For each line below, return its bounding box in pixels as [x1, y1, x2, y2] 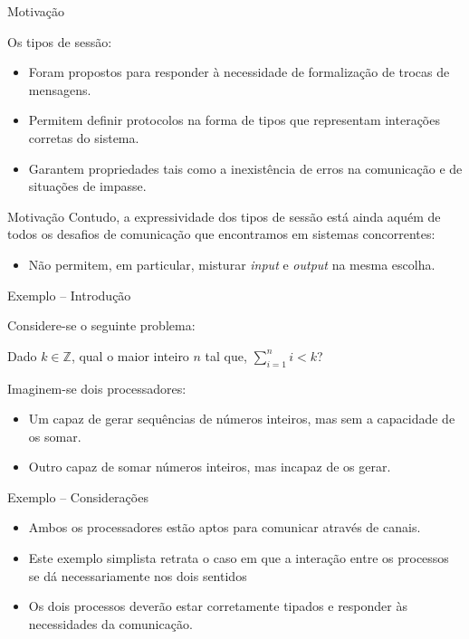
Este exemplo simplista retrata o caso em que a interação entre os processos [28, 548, 449, 567]
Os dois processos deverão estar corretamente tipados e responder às [28, 596, 407, 615]
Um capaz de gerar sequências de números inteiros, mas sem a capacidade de [28, 409, 455, 428]
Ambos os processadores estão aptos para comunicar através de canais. [28, 518, 421, 537]
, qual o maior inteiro [71, 346, 189, 365]
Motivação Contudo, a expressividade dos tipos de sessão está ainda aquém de [7, 206, 441, 225]
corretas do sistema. [28, 128, 139, 147]
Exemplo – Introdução [7, 285, 131, 304]
